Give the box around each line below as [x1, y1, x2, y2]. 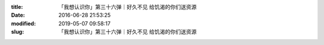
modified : [11, 20, 36, 27]
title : [11, 4, 23, 10]
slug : [11, 28, 24, 36]
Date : [11, 12, 25, 19]
